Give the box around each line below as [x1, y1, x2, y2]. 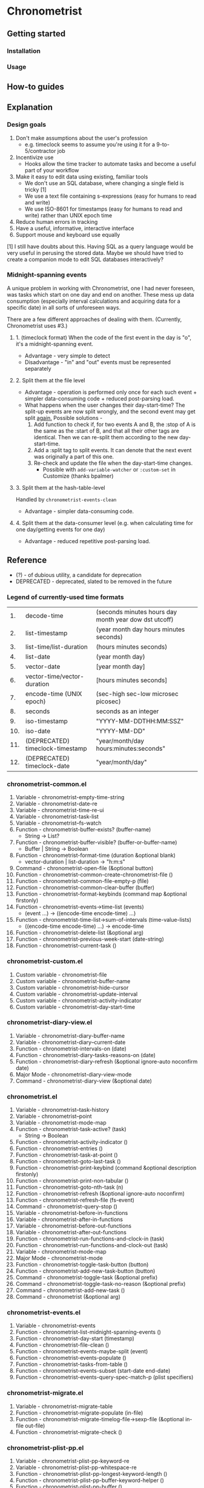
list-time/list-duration [25, 642, 88, 651]
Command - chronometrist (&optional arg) [15, 1293, 120, 1300]
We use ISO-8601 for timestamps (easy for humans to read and [24, 205, 183, 212]
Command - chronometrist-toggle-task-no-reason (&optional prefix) [15, 1280, 186, 1288]
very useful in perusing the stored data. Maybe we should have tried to [7, 249, 183, 256]
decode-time [25, 611, 64, 620]
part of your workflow [24, 166, 79, 174]
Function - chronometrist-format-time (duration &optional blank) [15, 851, 176, 859]
